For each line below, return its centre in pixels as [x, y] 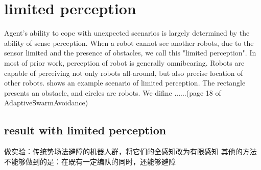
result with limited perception [85, 130]
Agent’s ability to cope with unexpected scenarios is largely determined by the [127, 33]
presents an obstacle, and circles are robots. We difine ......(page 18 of [113, 92]
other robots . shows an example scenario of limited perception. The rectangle [125, 83]
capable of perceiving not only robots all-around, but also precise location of [124, 73]
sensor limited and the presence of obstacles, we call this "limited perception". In [130, 53]
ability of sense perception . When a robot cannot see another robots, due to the [129, 42]
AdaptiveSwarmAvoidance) [46, 103]
